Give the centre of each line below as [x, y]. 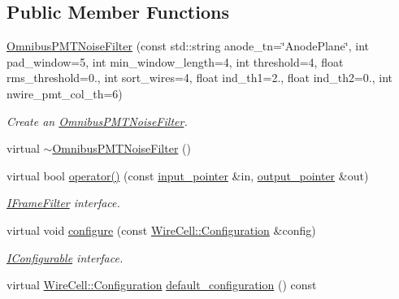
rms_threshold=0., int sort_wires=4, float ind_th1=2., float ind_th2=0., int [199, 78]
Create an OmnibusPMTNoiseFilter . [97, 121]
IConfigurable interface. [65, 257]
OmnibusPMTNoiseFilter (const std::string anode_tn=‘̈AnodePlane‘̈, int [188, 46]
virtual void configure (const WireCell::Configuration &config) [161, 230]
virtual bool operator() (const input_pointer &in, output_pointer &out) [188, 175]
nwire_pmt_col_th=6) [65, 93]
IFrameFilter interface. [63, 203]
